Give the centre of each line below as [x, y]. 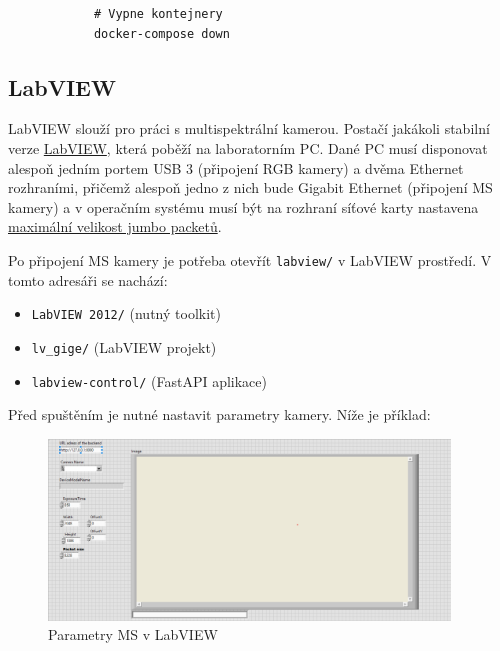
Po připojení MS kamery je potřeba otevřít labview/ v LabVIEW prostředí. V [250, 259]
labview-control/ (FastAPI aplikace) [149, 380]
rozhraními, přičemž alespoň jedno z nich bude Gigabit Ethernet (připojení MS [250, 187]
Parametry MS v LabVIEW [133, 634]
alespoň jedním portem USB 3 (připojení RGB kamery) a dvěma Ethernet [236, 167]
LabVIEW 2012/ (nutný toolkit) [126, 313]
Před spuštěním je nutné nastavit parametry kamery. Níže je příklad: [219, 414]
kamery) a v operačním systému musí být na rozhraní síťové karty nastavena [243, 206]
